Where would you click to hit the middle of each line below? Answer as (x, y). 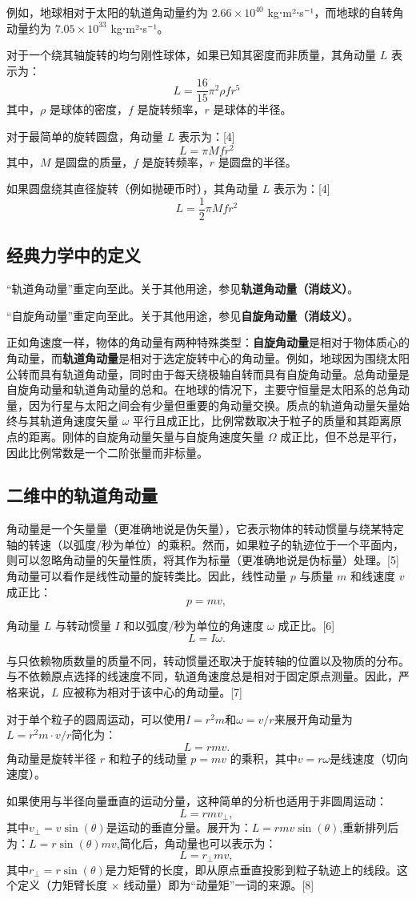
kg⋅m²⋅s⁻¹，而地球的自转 (330, 12)
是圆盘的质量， (94, 161)
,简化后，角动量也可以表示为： (196, 843)
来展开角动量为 (313, 718)
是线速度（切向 (369, 758)
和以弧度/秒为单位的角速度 (194, 626)
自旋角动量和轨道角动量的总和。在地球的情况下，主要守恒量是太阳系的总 (197, 389)
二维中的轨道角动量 (82, 495)
